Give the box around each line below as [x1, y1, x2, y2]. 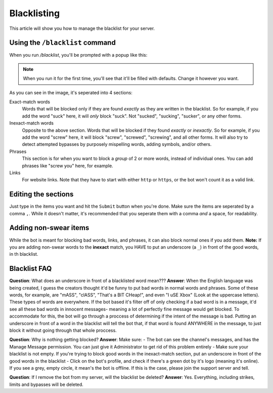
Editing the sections [9, 190, 74, 199]
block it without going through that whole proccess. [9, 327, 117, 333]
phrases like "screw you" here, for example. [22, 163, 113, 169]
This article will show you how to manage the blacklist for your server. [9, 25, 155, 31]
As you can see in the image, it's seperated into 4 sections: [9, 89, 132, 96]
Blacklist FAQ [9, 264, 52, 273]
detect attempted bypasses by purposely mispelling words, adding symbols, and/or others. [22, 141, 212, 147]
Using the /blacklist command [9, 38, 116, 47]
